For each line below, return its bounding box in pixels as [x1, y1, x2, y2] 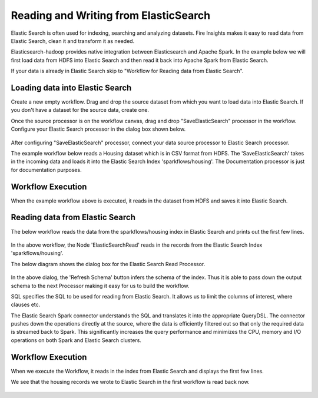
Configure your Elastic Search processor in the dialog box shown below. [11, 125, 185, 132]
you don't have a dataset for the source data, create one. [11, 107, 150, 114]
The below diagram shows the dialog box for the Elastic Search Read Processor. [11, 260, 206, 267]
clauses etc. [11, 301, 41, 309]
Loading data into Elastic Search [11, 82, 132, 92]
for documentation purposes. [11, 166, 82, 173]
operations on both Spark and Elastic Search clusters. [11, 336, 141, 344]
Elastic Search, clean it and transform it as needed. [11, 37, 135, 44]
